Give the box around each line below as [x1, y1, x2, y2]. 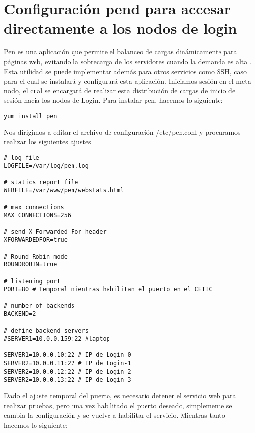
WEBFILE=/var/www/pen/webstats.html [4, 187, 124, 194]
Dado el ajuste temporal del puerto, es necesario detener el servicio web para [4, 390, 236, 401]
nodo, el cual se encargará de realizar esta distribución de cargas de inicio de [4, 85, 236, 95]
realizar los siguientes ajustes [4, 136, 91, 147]
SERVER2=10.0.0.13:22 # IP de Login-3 [4, 376, 131, 384]
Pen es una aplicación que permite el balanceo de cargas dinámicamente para [4, 46, 237, 57]
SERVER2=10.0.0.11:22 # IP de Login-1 [4, 360, 131, 367]
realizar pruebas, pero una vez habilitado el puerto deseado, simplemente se [4, 400, 232, 410]
